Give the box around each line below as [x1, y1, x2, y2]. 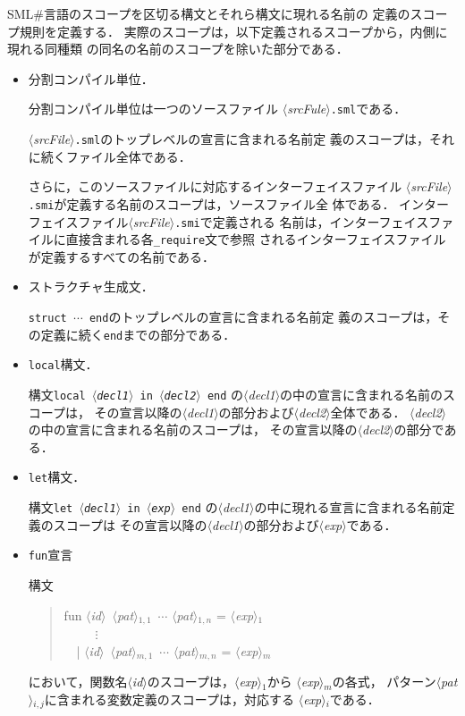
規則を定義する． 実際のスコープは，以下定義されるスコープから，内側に [19, 21, 448, 40]
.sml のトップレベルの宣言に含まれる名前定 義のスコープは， [74, 130, 429, 148]
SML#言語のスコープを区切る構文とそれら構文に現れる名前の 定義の [7, 4, 410, 22]
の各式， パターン [332, 672, 436, 691]
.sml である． [330, 99, 407, 118]
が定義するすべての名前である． [28, 247, 216, 265]
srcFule [287, 99, 326, 118]
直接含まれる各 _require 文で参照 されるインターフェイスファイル [65, 230, 446, 248]
